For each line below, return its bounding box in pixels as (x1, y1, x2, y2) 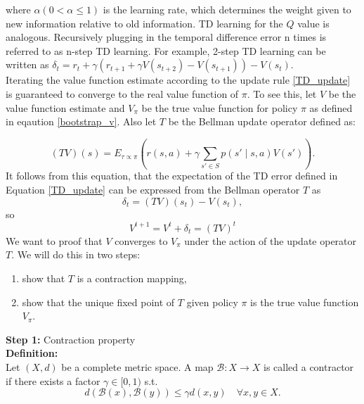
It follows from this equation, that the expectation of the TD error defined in (6, 168, 338, 183)
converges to (115, 233, 168, 248)
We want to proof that (6, 233, 103, 248)
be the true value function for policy (141, 100, 298, 115)
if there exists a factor (6, 373, 100, 388)
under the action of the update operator (184, 233, 357, 248)
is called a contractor (263, 359, 354, 374)
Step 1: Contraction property (6, 332, 136, 346)
